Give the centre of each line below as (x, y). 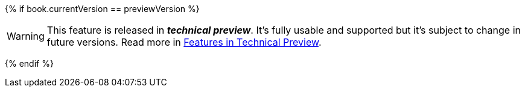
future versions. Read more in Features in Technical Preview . (184, 42)
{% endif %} (29, 63)
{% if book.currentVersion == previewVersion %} (102, 9)
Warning (26, 36)
